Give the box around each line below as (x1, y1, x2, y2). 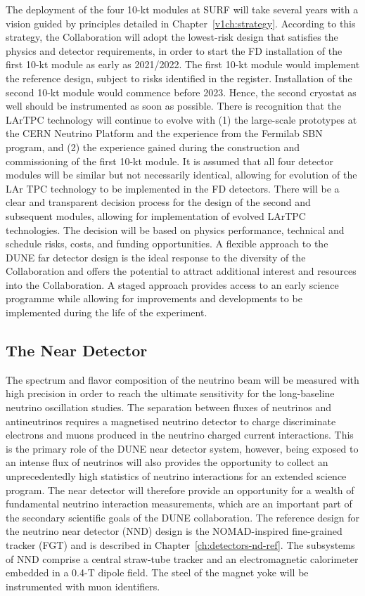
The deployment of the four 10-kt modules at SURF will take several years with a (6, 2, 359, 16)
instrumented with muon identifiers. (6, 578, 160, 593)
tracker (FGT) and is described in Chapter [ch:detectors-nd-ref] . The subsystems (6, 537, 355, 552)
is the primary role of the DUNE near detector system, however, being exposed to (6, 441, 359, 455)
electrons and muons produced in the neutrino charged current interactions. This (6, 427, 354, 442)
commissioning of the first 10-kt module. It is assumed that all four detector (6, 153, 334, 168)
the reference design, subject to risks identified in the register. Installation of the (6, 70, 352, 85)
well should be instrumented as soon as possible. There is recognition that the (6, 98, 342, 113)
